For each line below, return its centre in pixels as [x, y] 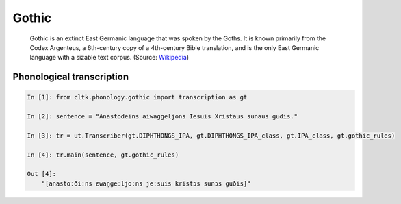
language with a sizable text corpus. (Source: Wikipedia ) [109, 58]
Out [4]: [42, 174]
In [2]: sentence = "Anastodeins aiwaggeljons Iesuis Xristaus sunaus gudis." [162, 117]
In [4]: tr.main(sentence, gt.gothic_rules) [103, 155]
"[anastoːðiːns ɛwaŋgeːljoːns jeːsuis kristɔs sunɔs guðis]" [146, 183]
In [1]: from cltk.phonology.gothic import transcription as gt [137, 97]
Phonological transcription [71, 77]
